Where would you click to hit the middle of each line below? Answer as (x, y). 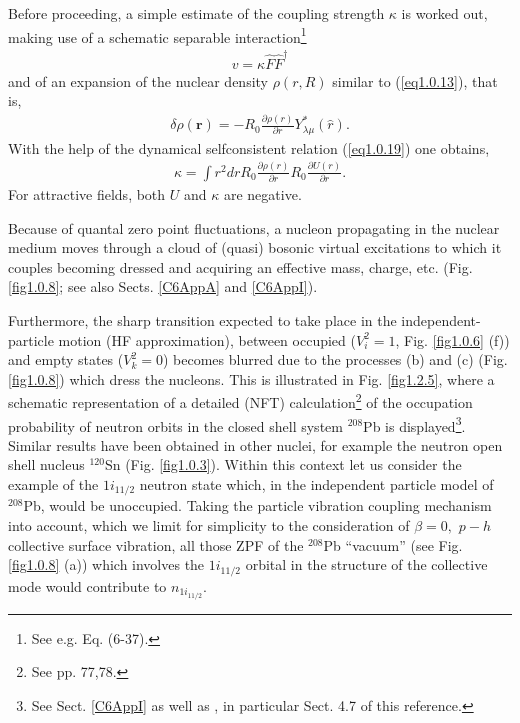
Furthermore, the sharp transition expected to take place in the (202, 319)
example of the (53, 483)
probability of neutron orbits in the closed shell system (175, 425)
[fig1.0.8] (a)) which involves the (106, 564)
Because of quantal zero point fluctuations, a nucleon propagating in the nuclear (254, 227)
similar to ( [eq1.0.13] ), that (415, 80)
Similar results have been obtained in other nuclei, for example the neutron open (255, 444)
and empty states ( (66, 359)
